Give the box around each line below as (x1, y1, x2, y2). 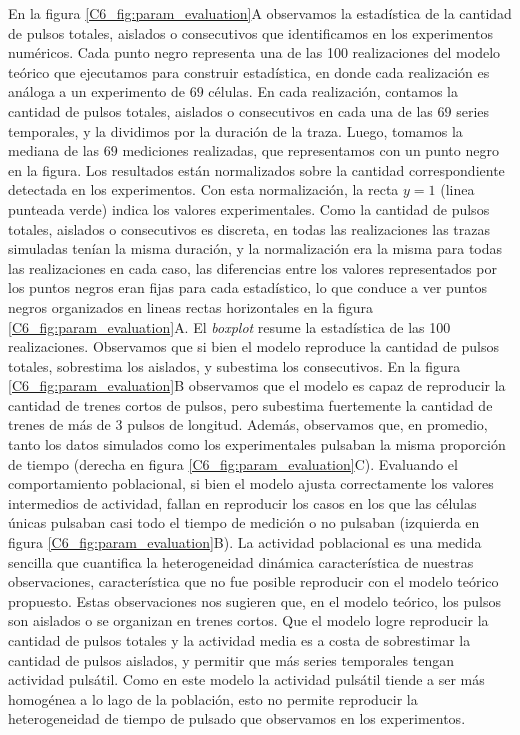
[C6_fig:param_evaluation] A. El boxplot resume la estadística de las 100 (8, 316, 451, 337)
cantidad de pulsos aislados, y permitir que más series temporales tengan (8, 649, 455, 670)
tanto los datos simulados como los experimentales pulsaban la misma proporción (8, 434, 506, 455)
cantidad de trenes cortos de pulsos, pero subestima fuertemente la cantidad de (8, 394, 493, 415)
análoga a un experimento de (8, 81, 185, 102)
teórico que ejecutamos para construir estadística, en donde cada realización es (8, 61, 490, 82)
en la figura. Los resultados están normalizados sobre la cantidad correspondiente (8, 159, 505, 180)
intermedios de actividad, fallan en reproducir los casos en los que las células (8, 492, 477, 513)
